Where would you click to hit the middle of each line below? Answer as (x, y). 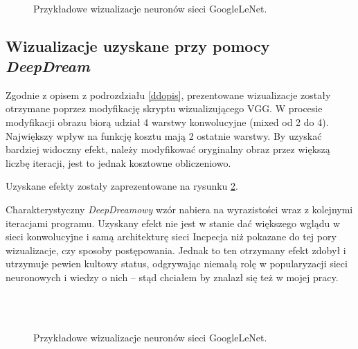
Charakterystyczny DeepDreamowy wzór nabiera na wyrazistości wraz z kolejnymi (179, 209)
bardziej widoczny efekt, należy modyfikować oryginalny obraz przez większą (168, 149)
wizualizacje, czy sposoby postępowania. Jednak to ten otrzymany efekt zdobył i (176, 250)
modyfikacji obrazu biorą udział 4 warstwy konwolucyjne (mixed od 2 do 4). (167, 122)
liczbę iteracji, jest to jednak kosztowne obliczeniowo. (118, 162)
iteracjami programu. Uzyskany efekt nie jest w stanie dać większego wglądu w (173, 223)
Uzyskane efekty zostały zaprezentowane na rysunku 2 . (122, 186)
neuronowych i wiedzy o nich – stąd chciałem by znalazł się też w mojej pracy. (172, 277)
